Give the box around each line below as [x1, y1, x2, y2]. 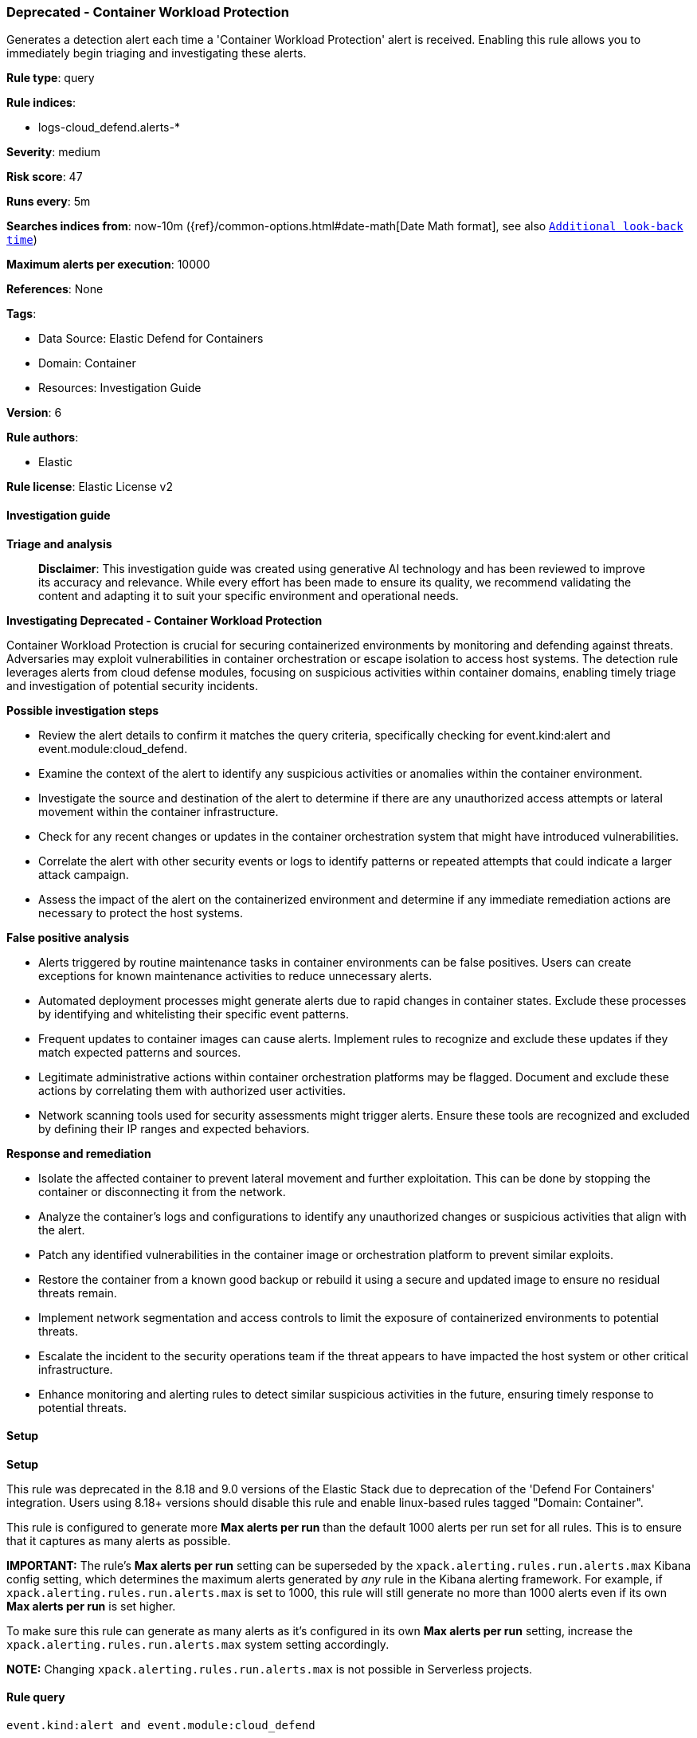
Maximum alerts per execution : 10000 [6, 257, 210, 272]
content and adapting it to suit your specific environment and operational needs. [38, 588, 459, 602]
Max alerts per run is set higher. [6, 1599, 176, 1613]
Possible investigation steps [6, 703, 159, 717]
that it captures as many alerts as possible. [6, 1533, 231, 1548]
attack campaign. [38, 867, 129, 881]
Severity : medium [6, 145, 101, 159]
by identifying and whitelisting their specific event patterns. [38, 1006, 350, 1021]
